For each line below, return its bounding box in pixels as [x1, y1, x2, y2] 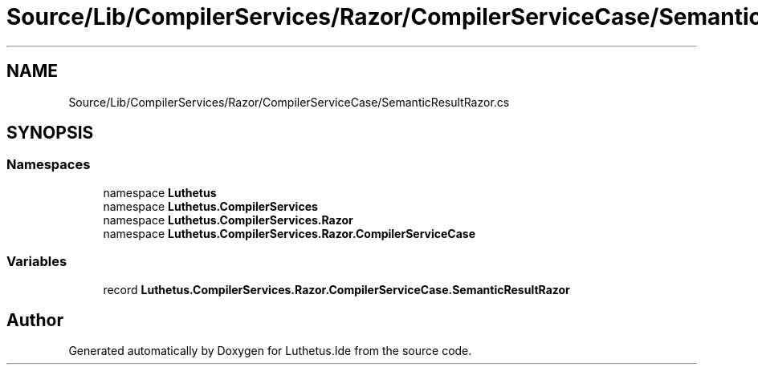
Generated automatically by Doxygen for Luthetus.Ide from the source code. [68, 344, 472, 358]
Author [6, 309, 63, 330]
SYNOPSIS [6, 123, 94, 143]
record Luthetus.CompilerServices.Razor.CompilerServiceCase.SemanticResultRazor [103, 282, 570, 296]
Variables [6, 253, 67, 270]
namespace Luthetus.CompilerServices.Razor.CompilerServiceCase [103, 226, 475, 240]
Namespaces [6, 156, 91, 173]
